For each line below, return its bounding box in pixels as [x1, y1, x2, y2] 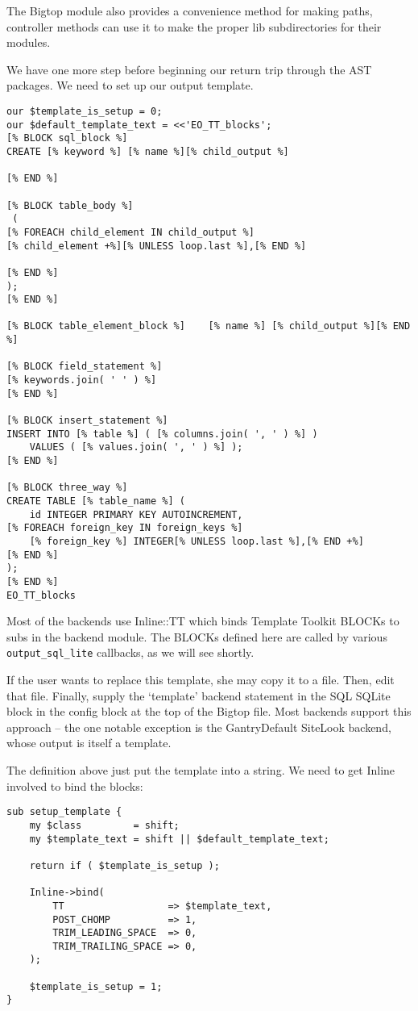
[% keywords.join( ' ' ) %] [6, 374, 157, 386]
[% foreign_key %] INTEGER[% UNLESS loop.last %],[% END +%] [29, 535, 364, 547]
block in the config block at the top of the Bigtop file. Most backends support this [6, 703, 412, 720]
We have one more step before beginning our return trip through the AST [6, 61, 372, 77]
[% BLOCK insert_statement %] [6, 415, 168, 427]
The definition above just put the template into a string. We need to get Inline [6, 762, 395, 779]
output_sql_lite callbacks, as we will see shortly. [6, 644, 255, 661]
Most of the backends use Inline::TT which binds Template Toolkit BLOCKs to [6, 612, 399, 629]
